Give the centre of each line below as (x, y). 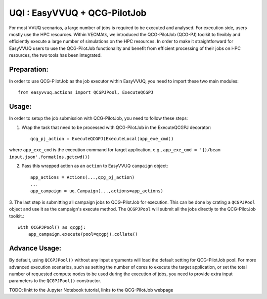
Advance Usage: (35, 248)
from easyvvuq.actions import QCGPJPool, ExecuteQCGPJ (86, 92)
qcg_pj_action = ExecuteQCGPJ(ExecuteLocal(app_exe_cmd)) (102, 139)
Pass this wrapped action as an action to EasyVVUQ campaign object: (95, 166)
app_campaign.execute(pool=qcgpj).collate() (83, 234)
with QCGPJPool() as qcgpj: (52, 227)
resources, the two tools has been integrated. (55, 55)
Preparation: (29, 69)
